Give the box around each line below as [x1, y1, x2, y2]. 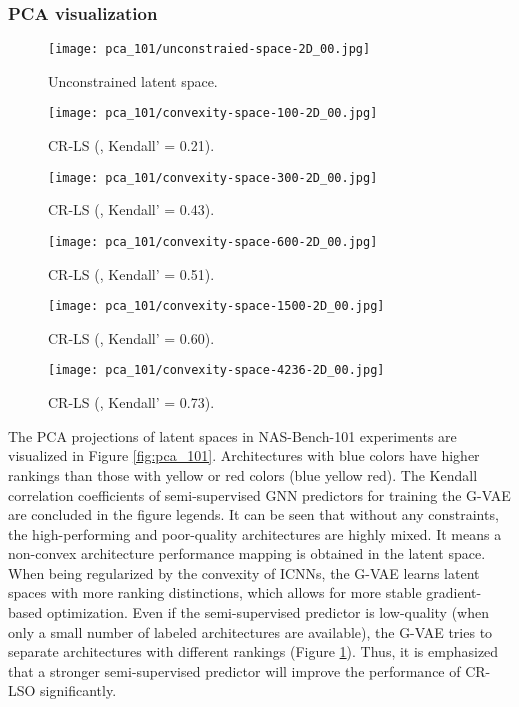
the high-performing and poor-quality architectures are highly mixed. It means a [8, 523, 502, 544]
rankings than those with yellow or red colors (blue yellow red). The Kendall [8, 464, 478, 485]
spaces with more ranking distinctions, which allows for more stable [8, 582, 422, 603]
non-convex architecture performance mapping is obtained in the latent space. [8, 543, 486, 564]
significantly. [40, 680, 117, 701]
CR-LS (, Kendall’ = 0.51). [48, 263, 215, 284]
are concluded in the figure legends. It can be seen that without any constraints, [8, 504, 499, 525]
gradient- [426, 582, 482, 603]
